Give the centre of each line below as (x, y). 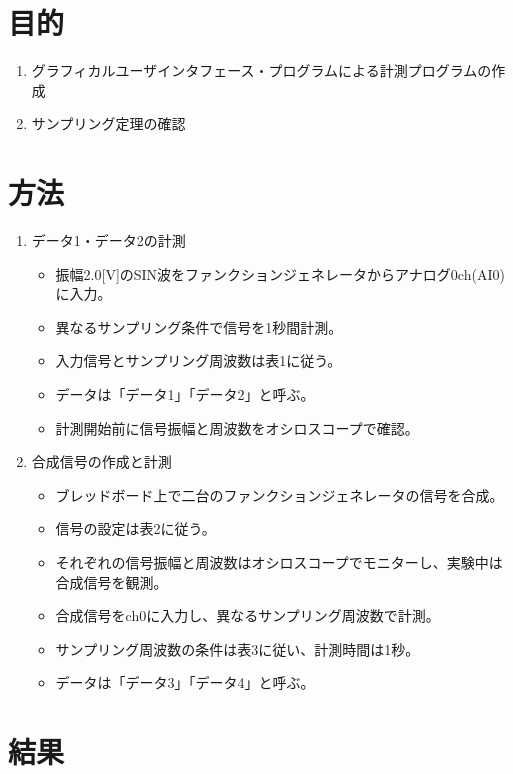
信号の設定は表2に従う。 (135, 528)
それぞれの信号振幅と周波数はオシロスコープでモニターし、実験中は (279, 561)
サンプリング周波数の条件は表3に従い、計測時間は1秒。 (237, 648)
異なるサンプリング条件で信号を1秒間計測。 (199, 326)
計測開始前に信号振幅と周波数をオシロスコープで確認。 (237, 427)
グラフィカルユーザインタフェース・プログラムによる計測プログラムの (261, 70)
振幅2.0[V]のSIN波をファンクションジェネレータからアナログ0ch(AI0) (280, 273)
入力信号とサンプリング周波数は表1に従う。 (198, 360)
